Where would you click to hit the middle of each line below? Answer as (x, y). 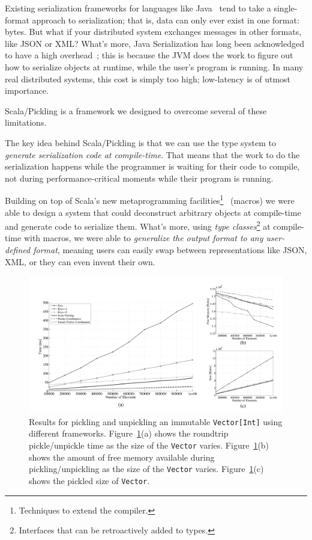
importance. (27, 91)
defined (18, 250)
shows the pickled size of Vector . (89, 480)
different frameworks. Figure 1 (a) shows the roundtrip (129, 433)
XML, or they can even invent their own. (80, 261)
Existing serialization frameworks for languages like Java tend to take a (138, 8)
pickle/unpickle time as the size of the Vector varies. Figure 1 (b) (149, 445)
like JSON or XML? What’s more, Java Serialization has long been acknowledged (155, 43)
